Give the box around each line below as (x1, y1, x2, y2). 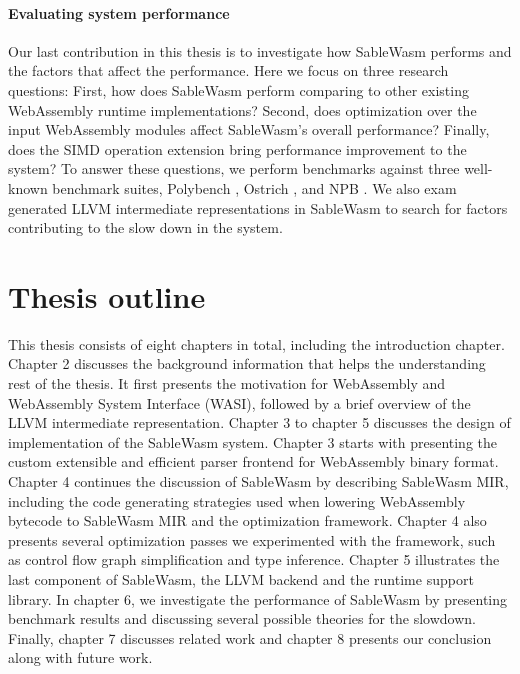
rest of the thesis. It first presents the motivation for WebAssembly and (8, 373, 446, 394)
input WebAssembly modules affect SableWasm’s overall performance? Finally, (8, 119, 490, 140)
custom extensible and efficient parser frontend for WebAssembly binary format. (8, 451, 499, 472)
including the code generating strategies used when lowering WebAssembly (8, 490, 466, 511)
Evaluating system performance (8, 2, 230, 23)
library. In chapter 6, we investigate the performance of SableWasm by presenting (8, 588, 508, 609)
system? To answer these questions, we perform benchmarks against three (8, 158, 460, 179)
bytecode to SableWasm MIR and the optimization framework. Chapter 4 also (8, 510, 487, 531)
